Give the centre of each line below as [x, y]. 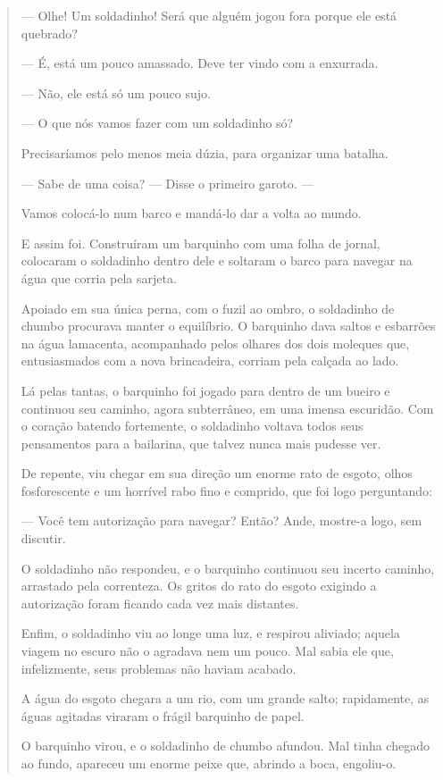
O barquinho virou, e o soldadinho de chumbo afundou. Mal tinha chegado [225, 746]
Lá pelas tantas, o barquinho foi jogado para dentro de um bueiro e [205, 390]
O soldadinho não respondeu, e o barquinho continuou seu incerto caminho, [228, 568]
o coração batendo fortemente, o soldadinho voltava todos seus [192, 426]
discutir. [43, 538]
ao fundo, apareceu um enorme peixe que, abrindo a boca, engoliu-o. [209, 763]
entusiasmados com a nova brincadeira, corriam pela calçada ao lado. [210, 361]
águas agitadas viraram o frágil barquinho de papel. [163, 715]
